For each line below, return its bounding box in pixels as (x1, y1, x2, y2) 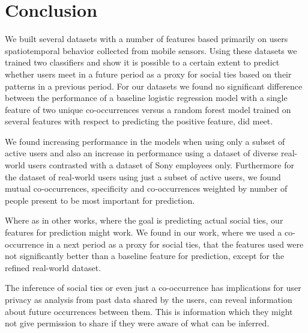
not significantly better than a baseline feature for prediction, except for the (5, 249, 285, 262)
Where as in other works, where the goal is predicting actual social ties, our (5, 214, 283, 227)
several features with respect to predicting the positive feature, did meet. (5, 115, 273, 127)
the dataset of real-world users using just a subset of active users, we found (5, 170, 281, 183)
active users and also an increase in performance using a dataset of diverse (5, 147, 279, 159)
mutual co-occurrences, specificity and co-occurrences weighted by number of (5, 182, 288, 195)
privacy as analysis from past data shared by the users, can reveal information (5, 293, 292, 305)
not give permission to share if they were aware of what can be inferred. (5, 317, 270, 329)
